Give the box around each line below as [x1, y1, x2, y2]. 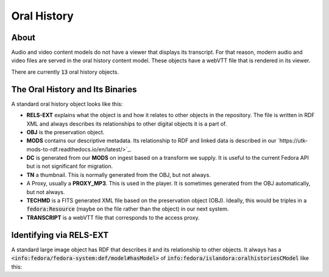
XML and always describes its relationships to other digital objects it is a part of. [26, 120, 227, 128]
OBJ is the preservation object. [26, 128, 105, 135]
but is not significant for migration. [26, 162, 113, 170]
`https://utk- [277, 137, 308, 145]
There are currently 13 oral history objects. [11, 68, 119, 76]
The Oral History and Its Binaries [11, 84, 137, 95]
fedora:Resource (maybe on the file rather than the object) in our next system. [26, 205, 229, 213]
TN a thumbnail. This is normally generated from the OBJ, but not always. [26, 171, 211, 178]
